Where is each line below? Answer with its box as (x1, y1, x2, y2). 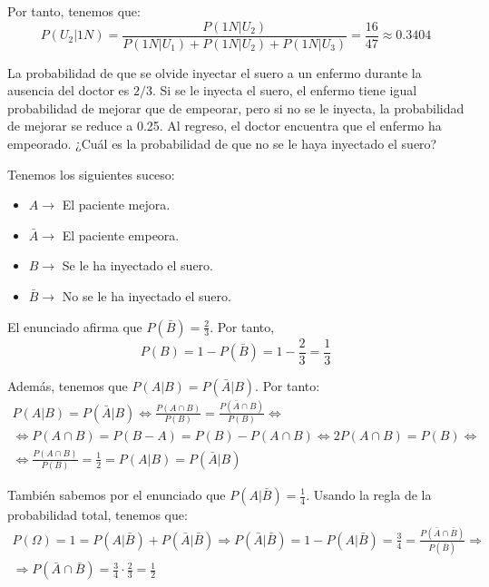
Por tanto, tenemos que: (7, 2, 141, 20)
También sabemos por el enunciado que (7, 485, 226, 504)
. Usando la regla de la (306, 485, 432, 504)
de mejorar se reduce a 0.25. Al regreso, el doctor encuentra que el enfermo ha (7, 116, 442, 135)
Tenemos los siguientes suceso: (7, 164, 175, 183)
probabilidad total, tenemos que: (7, 505, 188, 523)
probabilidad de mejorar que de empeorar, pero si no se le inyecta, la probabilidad (7, 98, 465, 117)
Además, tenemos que (7, 376, 128, 395)
